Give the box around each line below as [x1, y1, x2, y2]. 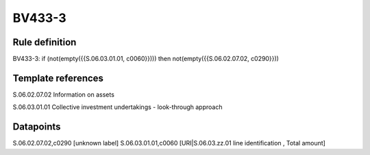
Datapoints [12, 121, 61, 133]
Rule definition [12, 36, 77, 48]
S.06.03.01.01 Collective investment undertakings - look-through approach [12, 103, 223, 111]
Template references [12, 72, 104, 84]
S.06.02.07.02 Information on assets [12, 90, 114, 99]
